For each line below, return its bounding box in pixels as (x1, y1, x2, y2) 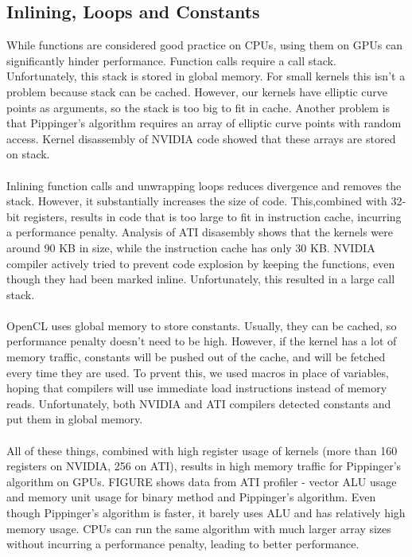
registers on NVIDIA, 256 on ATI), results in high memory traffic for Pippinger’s (6, 458, 402, 474)
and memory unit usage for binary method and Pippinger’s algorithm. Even (6, 489, 376, 505)
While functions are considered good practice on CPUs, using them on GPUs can (6, 37, 402, 53)
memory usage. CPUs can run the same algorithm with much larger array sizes (6, 520, 391, 536)
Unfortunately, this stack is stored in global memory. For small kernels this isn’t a (6, 68, 406, 84)
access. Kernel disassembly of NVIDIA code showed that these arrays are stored (6, 130, 396, 146)
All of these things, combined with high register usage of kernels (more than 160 (6, 442, 398, 458)
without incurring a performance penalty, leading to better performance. (6, 536, 360, 552)
